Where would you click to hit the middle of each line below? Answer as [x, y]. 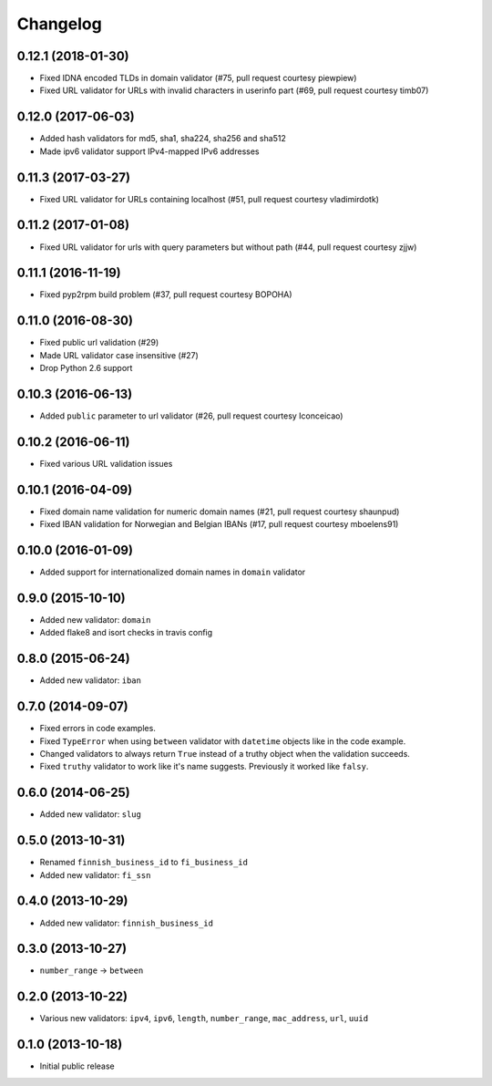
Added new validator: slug [90, 814]
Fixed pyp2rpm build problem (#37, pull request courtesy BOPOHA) [166, 295]
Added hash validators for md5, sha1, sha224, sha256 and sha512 [163, 139]
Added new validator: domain [95, 620]
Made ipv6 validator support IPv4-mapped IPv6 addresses [149, 151]
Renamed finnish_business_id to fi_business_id [143, 863]
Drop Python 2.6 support [86, 368]
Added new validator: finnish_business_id [127, 923]
